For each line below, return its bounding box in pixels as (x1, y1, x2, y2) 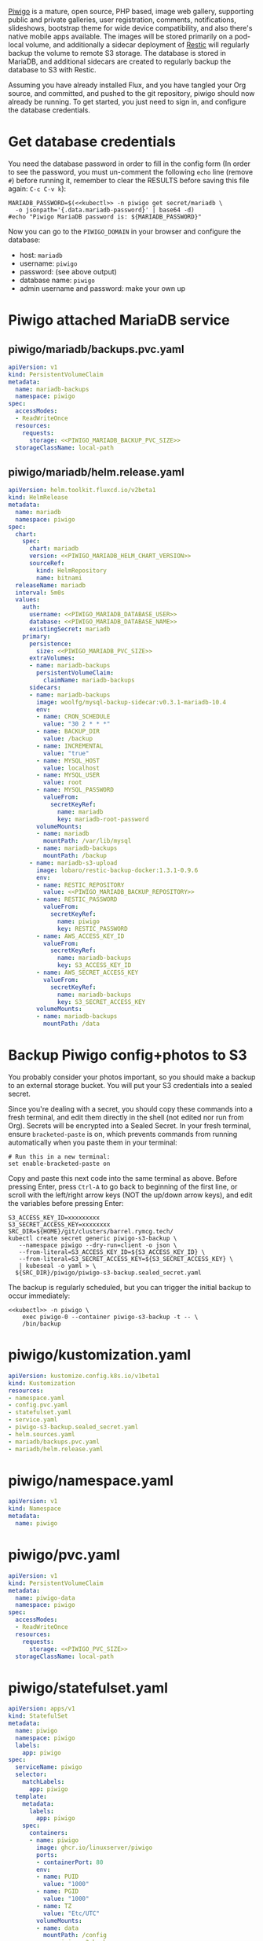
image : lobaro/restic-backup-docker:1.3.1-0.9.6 (36, 866, 199, 874)
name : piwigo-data (15, 1594, 76, 1602)
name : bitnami (36, 574, 82, 582)
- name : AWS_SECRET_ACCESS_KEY (36, 969, 139, 976)
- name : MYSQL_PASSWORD (36, 786, 114, 794)
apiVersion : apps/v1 (8, 1705, 76, 1713)
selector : (15, 1770, 47, 1779)
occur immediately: (8, 1291, 71, 1300)
